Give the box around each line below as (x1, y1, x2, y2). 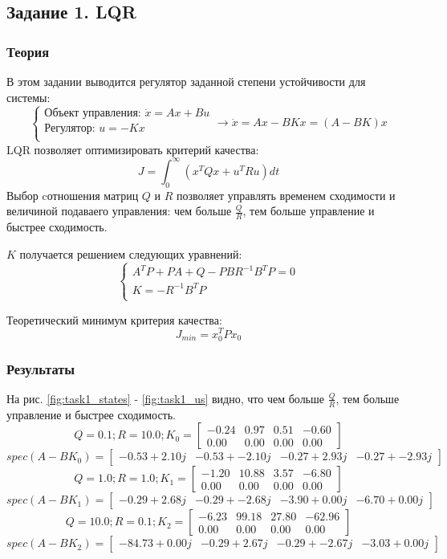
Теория (6, 41, 50, 61)
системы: (6, 88, 51, 105)
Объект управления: (44, 108, 141, 120)
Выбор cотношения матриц (6, 186, 139, 203)
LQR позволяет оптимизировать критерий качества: (6, 141, 259, 157)
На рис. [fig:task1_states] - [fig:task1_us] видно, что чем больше (6, 390, 324, 406)
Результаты (6, 358, 75, 378)
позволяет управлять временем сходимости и (177, 186, 396, 203)
